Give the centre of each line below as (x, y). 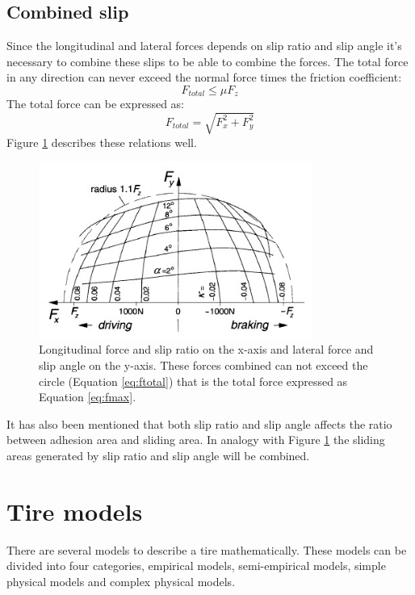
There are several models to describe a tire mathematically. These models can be (207, 549)
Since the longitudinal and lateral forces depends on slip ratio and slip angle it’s (204, 46)
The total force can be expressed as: (95, 104)
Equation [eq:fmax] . (88, 397)
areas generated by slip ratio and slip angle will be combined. (158, 456)
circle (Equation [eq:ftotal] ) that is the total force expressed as (193, 381)
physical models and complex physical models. (121, 581)
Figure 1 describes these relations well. (102, 142)
